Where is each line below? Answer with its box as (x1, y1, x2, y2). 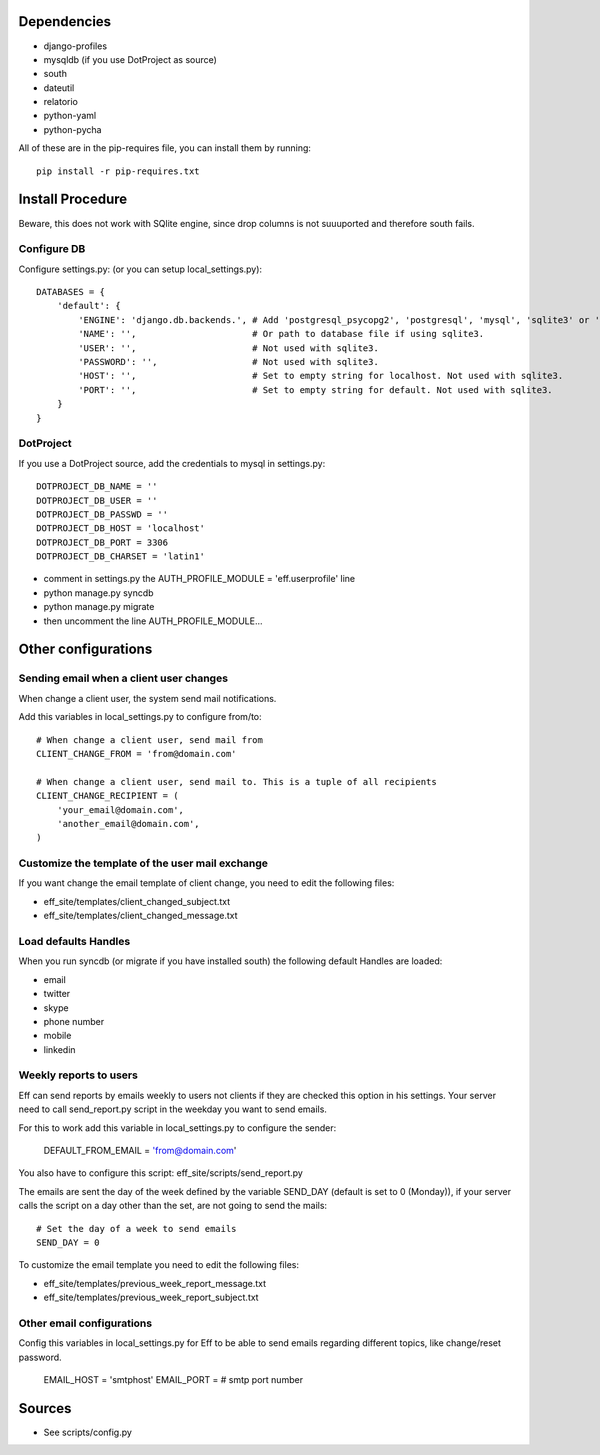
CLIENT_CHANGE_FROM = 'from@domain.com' (36, 748, 237, 759)
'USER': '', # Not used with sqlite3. (78, 342, 379, 354)
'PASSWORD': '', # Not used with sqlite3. (78, 356, 379, 368)
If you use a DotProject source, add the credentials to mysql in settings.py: (18, 457, 326, 469)
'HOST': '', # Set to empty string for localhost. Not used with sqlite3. (78, 370, 564, 382)
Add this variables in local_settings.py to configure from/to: (18, 711, 262, 723)
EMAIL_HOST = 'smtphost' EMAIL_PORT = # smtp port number (43, 1374, 304, 1386)
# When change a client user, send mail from (36, 734, 264, 745)
